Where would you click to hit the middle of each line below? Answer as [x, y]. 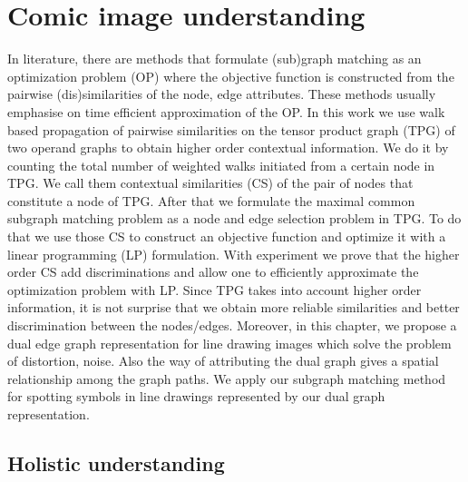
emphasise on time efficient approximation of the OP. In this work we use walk [226, 111]
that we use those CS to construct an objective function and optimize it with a [227, 236]
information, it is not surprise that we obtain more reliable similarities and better [234, 307]
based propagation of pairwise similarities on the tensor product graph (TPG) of [231, 129]
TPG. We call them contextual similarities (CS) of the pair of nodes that [210, 183]
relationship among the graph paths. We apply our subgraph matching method [227, 378]
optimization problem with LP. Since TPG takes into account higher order [214, 289]
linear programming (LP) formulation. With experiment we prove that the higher [234, 254]
